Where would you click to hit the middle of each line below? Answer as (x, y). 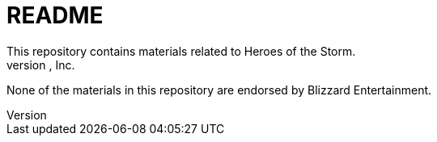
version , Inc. (41, 65)
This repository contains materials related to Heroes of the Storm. (181, 51)
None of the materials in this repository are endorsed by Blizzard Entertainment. (219, 90)
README (55, 15)
